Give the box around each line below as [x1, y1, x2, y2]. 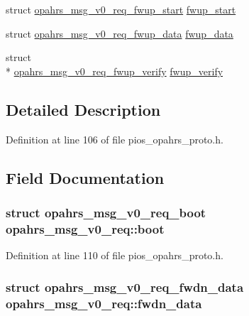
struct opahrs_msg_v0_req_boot [6, 203, 206, 221]
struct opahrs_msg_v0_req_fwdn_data [6, 278, 244, 295]
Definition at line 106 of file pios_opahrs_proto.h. [6, 131, 223, 146]
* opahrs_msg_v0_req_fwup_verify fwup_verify [6, 63, 223, 78]
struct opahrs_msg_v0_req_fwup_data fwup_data [6, 26, 233, 40]
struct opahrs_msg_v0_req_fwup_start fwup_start [6, 2, 236, 16]
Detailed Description [6, 98, 161, 120]
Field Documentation [6, 166, 165, 188]
